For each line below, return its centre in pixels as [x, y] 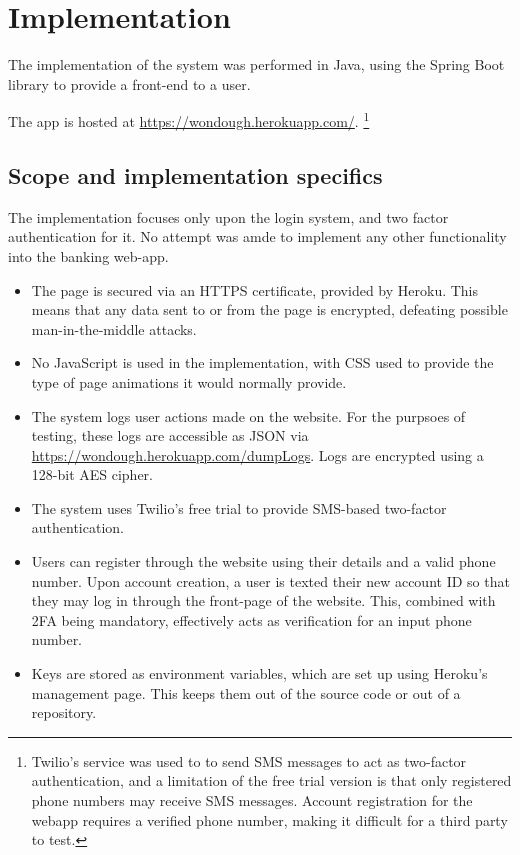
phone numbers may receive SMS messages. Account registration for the [252, 800]
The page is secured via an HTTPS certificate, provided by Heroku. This [255, 289]
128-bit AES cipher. [92, 474]
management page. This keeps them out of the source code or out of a [246, 692]
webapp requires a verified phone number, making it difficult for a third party [269, 819]
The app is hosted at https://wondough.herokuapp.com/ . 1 [189, 119]
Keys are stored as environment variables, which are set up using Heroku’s [259, 673]
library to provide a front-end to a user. [129, 83]
